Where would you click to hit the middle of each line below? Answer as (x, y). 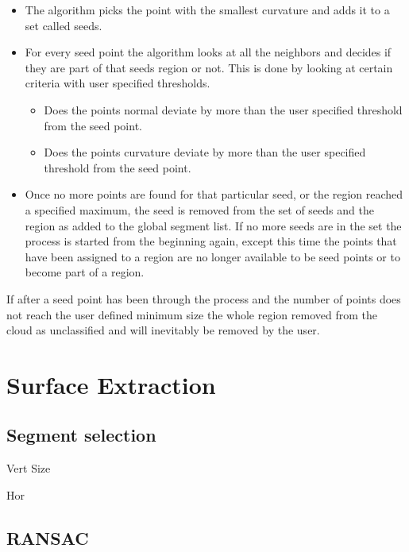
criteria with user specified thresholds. (118, 83)
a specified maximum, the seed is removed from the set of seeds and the (199, 209)
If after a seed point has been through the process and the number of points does (204, 298)
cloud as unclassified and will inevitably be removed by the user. (163, 330)
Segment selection (81, 435)
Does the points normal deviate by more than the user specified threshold (223, 109)
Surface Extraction (111, 384)
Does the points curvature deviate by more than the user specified (205, 152)
